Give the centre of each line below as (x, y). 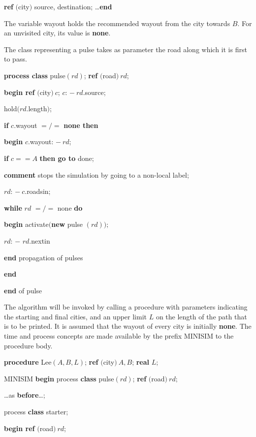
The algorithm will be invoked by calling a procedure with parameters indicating (126, 307)
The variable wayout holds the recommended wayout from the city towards (117, 23)
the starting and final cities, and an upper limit (75, 316)
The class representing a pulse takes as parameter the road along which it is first (126, 49)
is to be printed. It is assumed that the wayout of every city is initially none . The (128, 326)
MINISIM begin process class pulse (59, 378)
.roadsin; (38, 191)
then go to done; (67, 158)
